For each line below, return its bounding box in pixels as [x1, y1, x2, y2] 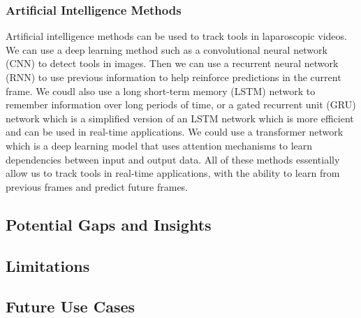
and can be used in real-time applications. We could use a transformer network [6, 124, 344, 139]
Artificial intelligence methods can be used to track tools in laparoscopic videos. [6, 29, 347, 43]
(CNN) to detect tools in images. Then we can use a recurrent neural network [6, 56, 339, 71]
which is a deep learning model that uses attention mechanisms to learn [6, 138, 313, 152]
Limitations [6, 254, 90, 276]
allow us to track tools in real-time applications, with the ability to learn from [6, 166, 340, 180]
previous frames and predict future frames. [6, 179, 189, 194]
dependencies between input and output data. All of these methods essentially [6, 152, 340, 166]
